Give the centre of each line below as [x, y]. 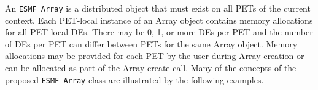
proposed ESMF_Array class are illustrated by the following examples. [134, 79]
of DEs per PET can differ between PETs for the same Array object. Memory [151, 43]
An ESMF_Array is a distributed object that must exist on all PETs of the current [158, 8]
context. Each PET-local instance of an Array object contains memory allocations [159, 20]
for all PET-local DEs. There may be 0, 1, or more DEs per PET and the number [159, 32]
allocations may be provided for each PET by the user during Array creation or [155, 56]
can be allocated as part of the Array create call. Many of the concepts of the [151, 68]
